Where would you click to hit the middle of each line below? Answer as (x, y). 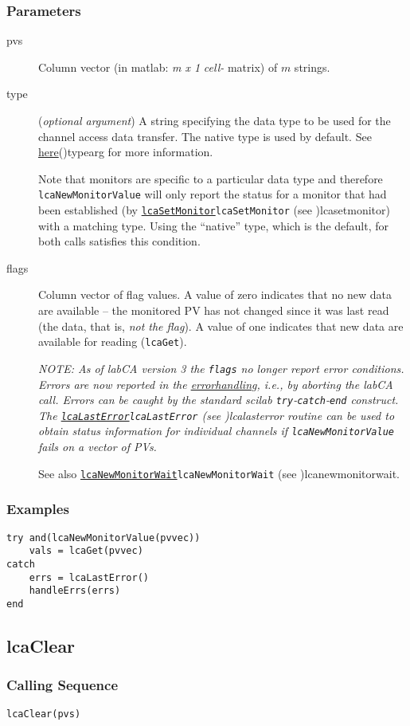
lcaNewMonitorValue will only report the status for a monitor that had (213, 194)
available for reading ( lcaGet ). (113, 341)
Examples (38, 509)
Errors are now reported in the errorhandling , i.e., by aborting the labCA (216, 384)
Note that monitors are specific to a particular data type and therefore (211, 178)
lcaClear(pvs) (44, 714)
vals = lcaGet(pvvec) (86, 551)
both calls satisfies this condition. (119, 241)
